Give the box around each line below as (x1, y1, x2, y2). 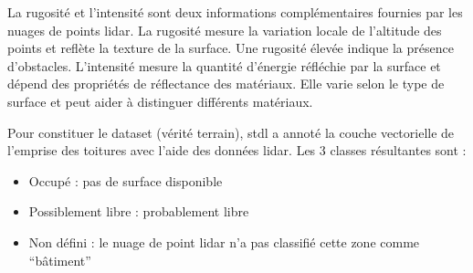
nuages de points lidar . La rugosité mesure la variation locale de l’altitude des (7, 20, 442, 39)
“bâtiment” (28, 250, 91, 269)
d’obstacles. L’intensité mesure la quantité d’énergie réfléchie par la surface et (7, 56, 441, 75)
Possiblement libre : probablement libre (28, 202, 249, 221)
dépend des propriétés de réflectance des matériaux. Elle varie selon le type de (7, 74, 445, 93)
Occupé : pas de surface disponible (28, 171, 223, 190)
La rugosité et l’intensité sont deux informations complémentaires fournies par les (7, 3, 463, 21)
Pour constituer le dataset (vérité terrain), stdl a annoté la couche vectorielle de (7, 122, 455, 142)
